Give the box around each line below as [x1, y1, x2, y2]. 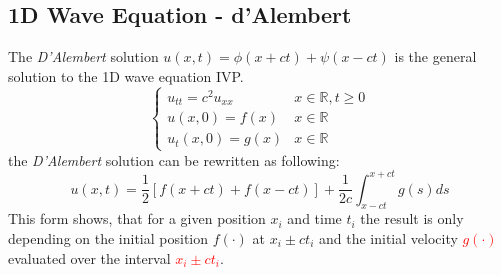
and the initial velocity [318, 228, 458, 248]
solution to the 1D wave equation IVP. [8, 65, 244, 86]
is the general [394, 46, 477, 67]
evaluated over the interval [8, 247, 171, 268]
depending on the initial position [8, 228, 209, 248]
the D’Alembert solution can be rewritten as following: [8, 149, 340, 170]
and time [287, 208, 342, 229]
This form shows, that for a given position [8, 208, 266, 229]
